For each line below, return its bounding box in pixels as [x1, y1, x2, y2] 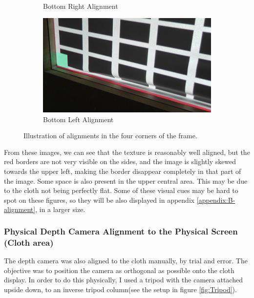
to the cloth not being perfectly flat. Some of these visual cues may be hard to [4, 185, 238, 195]
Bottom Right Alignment [43, 1, 118, 11]
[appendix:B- [196, 194, 235, 205]
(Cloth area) [4, 236, 54, 248]
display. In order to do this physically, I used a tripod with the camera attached [4, 275, 243, 285]
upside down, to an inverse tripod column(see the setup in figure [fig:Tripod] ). [4, 284, 237, 294]
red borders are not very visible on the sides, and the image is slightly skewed [4, 156, 236, 167]
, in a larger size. [35, 204, 85, 214]
